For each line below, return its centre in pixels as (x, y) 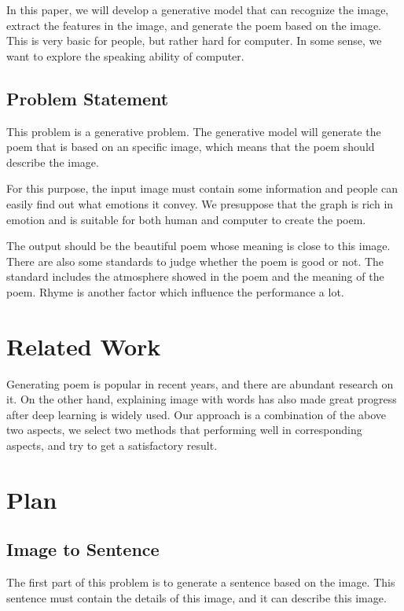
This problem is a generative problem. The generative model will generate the (194, 131)
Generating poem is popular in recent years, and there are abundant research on (200, 383)
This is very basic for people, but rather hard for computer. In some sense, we (194, 40)
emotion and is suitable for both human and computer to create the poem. (186, 219)
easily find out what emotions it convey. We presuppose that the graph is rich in (200, 203)
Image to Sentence (83, 549)
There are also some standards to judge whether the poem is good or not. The (195, 261)
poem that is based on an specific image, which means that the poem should (191, 147)
